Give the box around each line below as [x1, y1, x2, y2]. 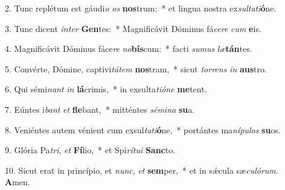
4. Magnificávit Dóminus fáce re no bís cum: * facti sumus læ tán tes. [5, 42, 252, 55]
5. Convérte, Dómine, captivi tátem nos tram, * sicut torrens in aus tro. [5, 62, 267, 75]
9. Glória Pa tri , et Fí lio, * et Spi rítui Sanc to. [5, 144, 176, 156]
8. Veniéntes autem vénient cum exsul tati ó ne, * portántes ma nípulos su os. [5, 123, 281, 136]
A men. [5, 176, 30, 188]
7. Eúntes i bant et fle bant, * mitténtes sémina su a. [5, 103, 195, 115]
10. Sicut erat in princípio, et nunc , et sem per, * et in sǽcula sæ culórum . [5, 163, 278, 176]
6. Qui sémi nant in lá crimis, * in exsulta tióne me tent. [5, 83, 207, 95]
